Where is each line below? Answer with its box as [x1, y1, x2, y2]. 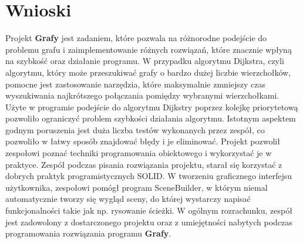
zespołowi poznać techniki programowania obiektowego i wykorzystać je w [5, 147, 272, 159]
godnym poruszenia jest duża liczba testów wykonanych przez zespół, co [5, 123, 265, 136]
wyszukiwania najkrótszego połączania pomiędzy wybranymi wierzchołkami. [5, 89, 280, 102]
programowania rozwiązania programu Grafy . [5, 227, 171, 239]
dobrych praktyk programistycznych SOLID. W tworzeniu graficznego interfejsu [5, 170, 292, 182]
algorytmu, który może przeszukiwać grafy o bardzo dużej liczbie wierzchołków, [5, 66, 291, 78]
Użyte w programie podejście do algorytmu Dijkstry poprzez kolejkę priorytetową [5, 100, 298, 113]
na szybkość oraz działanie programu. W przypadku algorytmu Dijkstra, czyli [5, 55, 284, 67]
